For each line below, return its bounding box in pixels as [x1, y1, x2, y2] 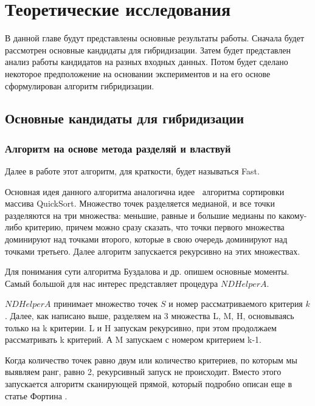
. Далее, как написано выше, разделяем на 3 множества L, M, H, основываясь [5, 309, 294, 322]
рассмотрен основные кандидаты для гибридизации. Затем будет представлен [5, 43, 291, 56]
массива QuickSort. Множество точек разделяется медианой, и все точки [5, 197, 275, 210]
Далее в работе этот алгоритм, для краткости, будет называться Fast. [5, 165, 260, 177]
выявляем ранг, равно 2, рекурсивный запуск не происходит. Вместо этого [5, 365, 282, 378]
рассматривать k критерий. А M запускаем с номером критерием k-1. [5, 333, 262, 346]
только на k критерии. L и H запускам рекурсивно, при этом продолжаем [5, 321, 277, 334]
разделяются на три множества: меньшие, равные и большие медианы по [5, 208, 276, 221]
